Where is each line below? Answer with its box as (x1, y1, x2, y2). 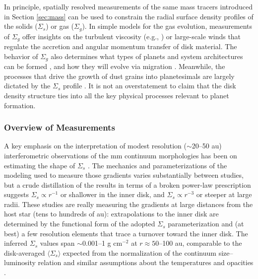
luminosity (4, 257, 36, 268)
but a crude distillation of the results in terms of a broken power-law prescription (4, 179, 251, 190)
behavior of (4, 51, 38, 61)
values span (40, 238, 75, 248)
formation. (4, 100, 36, 110)
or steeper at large (196, 189, 252, 200)
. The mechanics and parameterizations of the (87, 160, 227, 170)
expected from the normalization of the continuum (63, 247, 216, 258)
